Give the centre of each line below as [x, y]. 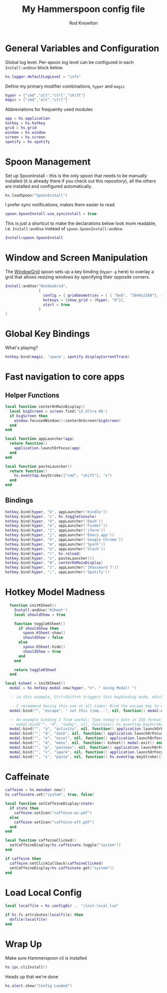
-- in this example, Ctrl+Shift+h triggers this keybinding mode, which [86, 697]
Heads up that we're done [32, 977]
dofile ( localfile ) [29, 920]
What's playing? [22, 348]
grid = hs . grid [21, 128]
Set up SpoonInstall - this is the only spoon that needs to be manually [76, 175]
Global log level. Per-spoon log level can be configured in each [70, 62]
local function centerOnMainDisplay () [45, 407]
